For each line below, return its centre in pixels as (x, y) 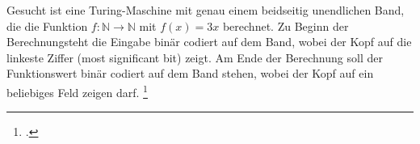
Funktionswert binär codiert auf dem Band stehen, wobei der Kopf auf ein (190, 73)
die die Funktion (47, 25)
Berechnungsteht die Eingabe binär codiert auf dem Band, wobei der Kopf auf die (209, 42)
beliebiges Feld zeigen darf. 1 (77, 91)
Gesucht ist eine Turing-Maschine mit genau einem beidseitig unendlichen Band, (206, 10)
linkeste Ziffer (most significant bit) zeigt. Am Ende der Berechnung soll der (195, 57)
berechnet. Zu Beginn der (286, 25)
